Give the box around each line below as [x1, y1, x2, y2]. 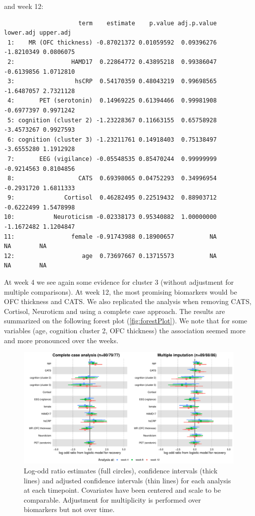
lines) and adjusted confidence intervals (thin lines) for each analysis [24, 475, 231, 485]
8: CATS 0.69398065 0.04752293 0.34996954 [7, 175, 217, 182]
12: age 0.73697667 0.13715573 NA [4, 252, 217, 259]
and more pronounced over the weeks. [4, 335, 118, 345]
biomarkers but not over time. [24, 504, 115, 515]
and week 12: [4, 1, 44, 11]
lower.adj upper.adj [4, 29, 72, 37]
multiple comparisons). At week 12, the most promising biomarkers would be [4, 286, 237, 297]
